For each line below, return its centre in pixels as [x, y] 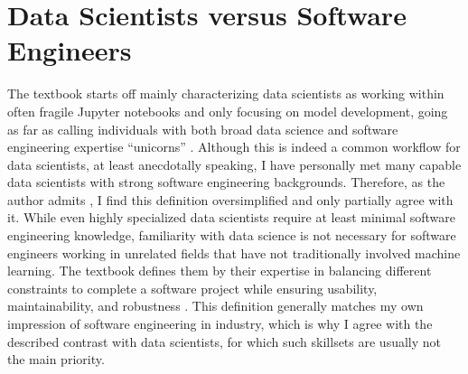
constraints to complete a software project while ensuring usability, [192, 288]
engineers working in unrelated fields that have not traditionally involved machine [234, 252]
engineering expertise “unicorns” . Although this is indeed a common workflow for [234, 147]
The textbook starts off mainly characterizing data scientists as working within [226, 93]
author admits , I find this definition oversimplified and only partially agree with [230, 199]
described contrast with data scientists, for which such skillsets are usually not [225, 341]
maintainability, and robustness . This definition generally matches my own [215, 306]
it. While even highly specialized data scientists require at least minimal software [231, 217]
